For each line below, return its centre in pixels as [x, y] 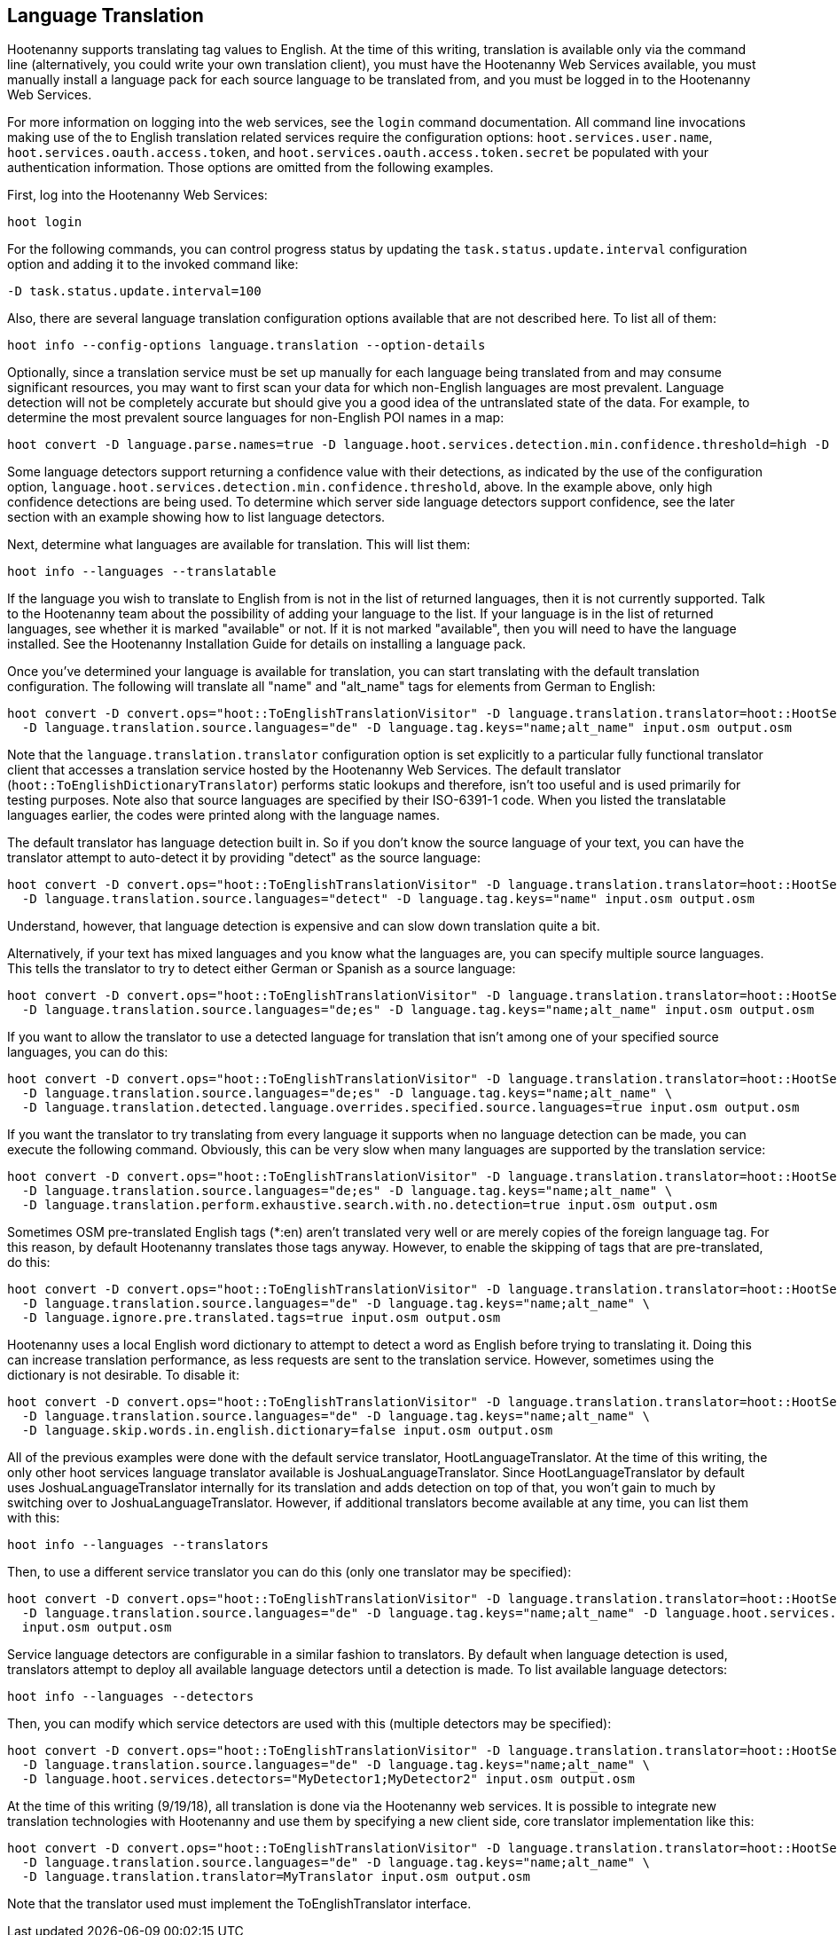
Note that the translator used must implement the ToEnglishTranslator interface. [239, 1904]
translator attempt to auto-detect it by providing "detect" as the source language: [244, 858]
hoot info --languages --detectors [131, 1697]
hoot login [45, 222]
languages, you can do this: [88, 1052]
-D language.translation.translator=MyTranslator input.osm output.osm [276, 1877]
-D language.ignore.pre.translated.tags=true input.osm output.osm [261, 1318]
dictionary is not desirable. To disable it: [123, 1375]
